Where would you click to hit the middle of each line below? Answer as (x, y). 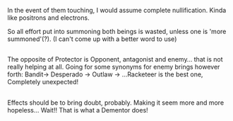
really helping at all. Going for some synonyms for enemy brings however (114, 67)
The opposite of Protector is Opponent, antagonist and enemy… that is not (115, 59)
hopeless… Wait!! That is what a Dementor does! (78, 110)
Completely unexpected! (43, 82)
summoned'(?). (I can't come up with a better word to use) (92, 39)
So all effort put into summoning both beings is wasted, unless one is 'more (117, 31)
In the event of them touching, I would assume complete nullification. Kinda (117, 10)
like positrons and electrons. (48, 18)
